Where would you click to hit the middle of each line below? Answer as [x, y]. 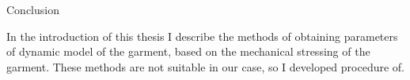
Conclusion [33, 9]
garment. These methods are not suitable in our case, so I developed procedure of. [205, 66]
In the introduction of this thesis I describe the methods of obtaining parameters [202, 36]
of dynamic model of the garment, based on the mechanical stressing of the [188, 51]
